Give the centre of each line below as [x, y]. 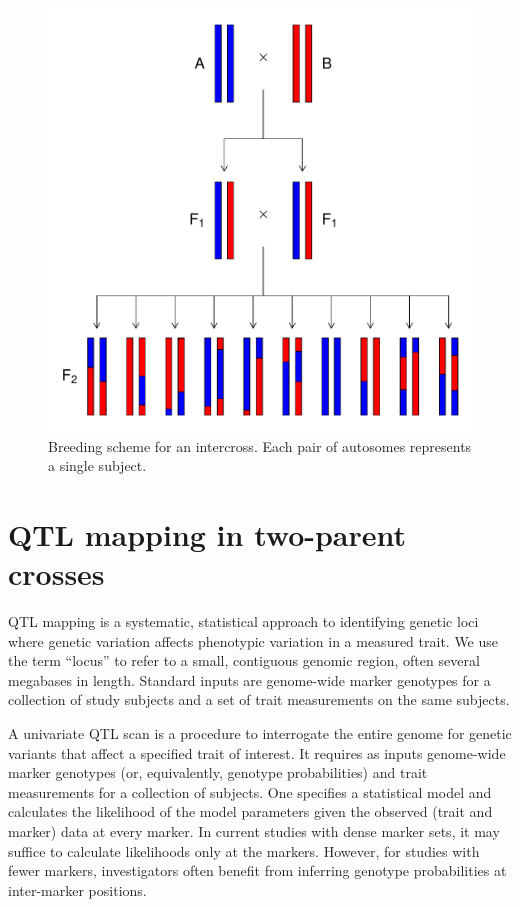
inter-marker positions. [77, 889]
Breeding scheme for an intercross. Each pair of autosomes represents [260, 445]
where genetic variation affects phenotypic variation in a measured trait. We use [253, 640]
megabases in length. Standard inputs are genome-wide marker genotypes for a [249, 679]
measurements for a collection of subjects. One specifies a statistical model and [250, 791]
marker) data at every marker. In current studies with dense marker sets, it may [254, 831]
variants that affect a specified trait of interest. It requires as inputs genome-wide [257, 752]
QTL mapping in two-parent [207, 533]
